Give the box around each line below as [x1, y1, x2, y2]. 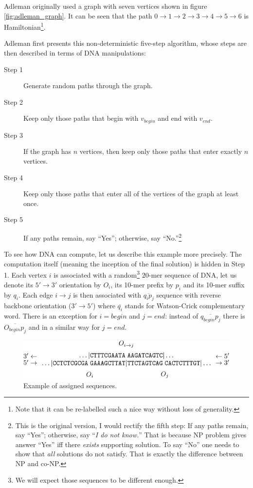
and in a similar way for [28, 321, 100, 332]
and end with [158, 113, 198, 123]
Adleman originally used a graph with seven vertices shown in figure [4, 1, 207, 11]
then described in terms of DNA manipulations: [4, 48, 146, 58]
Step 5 [4, 214, 23, 225]
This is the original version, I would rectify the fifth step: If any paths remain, [15, 420, 249, 430]
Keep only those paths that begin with [23, 113, 139, 123]
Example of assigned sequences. [23, 380, 117, 390]
